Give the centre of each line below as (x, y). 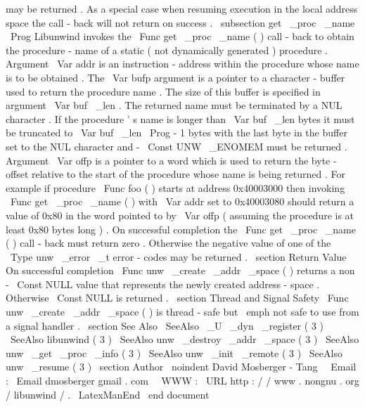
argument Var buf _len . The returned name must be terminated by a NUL (174, 105)
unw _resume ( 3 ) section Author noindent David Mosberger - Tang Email (181, 367)
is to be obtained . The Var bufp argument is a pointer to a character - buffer (175, 77)
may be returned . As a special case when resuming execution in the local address (182, 8)
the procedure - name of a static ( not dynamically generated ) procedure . (167, 50)
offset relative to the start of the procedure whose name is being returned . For (175, 174)
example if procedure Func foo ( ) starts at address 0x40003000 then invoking (175, 187)
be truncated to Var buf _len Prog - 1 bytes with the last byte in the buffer (177, 133)
